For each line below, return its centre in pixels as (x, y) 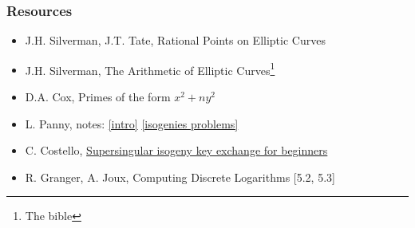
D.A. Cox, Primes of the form (98, 97)
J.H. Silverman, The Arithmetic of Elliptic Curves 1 (150, 69)
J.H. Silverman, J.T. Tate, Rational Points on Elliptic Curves (175, 40)
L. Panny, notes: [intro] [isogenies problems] (132, 123)
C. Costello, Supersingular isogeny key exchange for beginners (176, 150)
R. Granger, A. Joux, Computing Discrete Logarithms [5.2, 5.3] (180, 177)
